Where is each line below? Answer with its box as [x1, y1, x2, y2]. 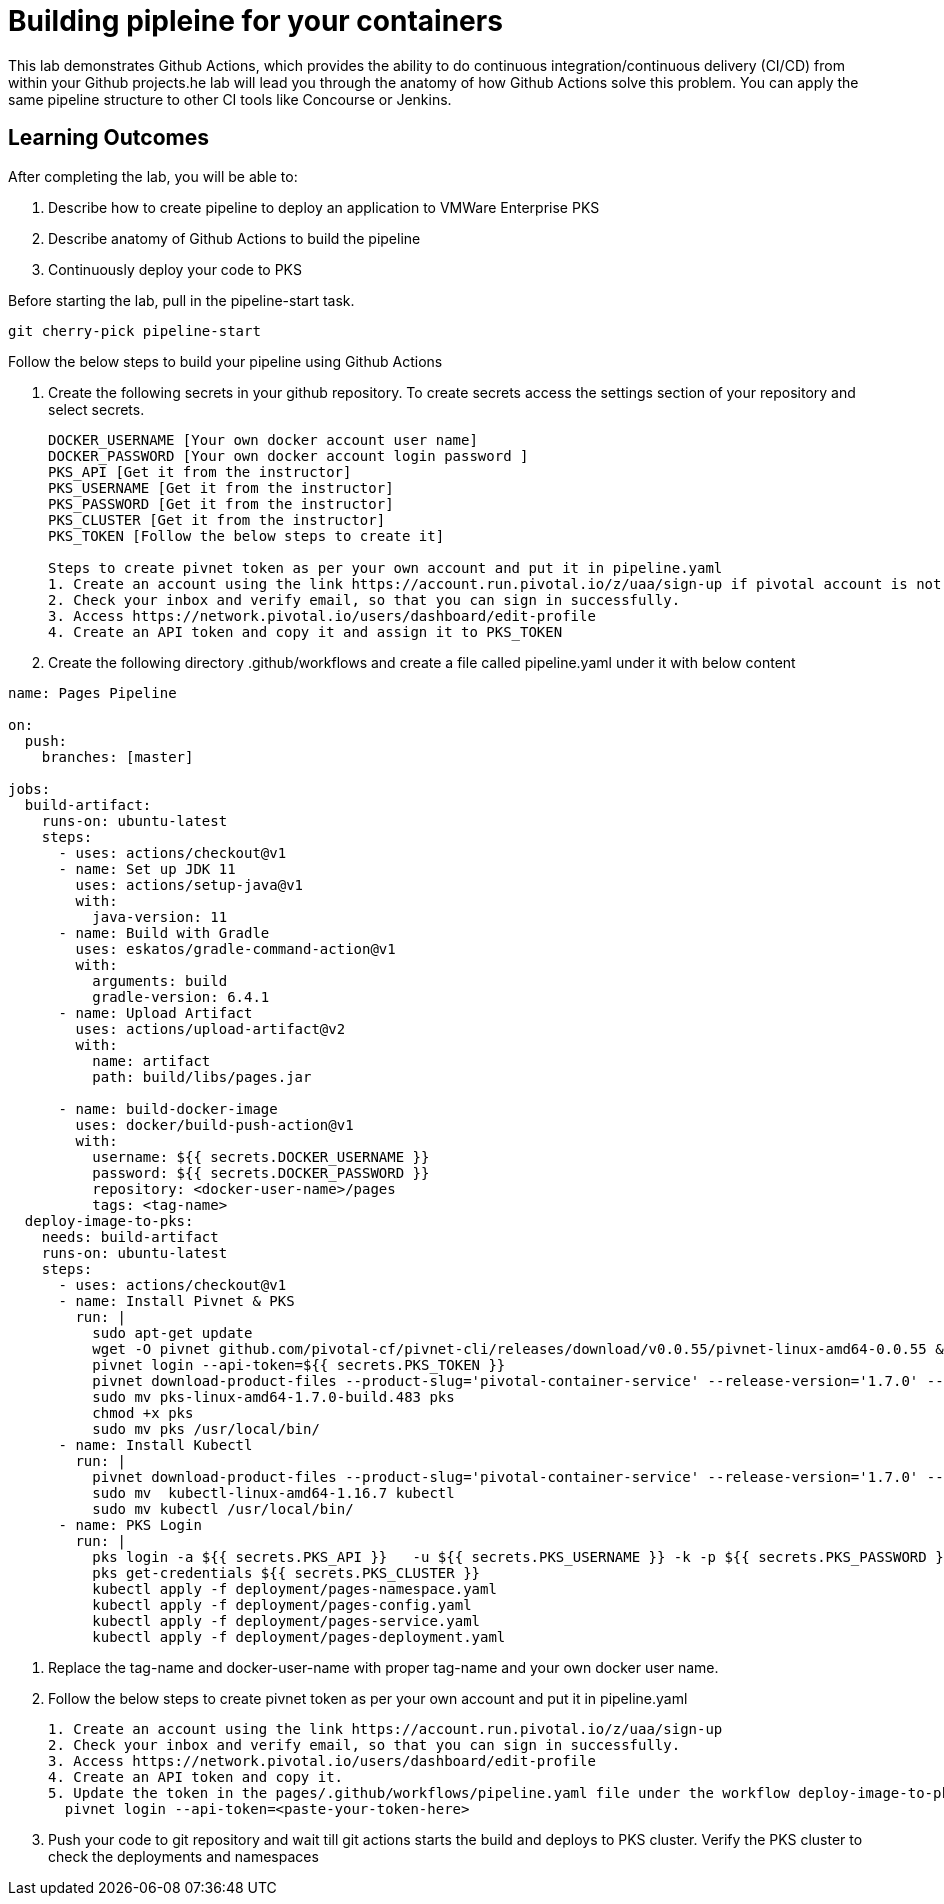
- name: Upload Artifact [58, 1004, 253, 1021]
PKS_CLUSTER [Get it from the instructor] [48, 511, 386, 528]
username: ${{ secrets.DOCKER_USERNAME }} [92, 1148, 430, 1165]
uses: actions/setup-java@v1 [75, 876, 304, 893]
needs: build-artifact [41, 1228, 219, 1245]
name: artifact [92, 1052, 211, 1069]
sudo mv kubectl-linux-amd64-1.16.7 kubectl [92, 1484, 455, 1501]
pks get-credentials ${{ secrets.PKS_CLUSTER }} [92, 1564, 481, 1581]
